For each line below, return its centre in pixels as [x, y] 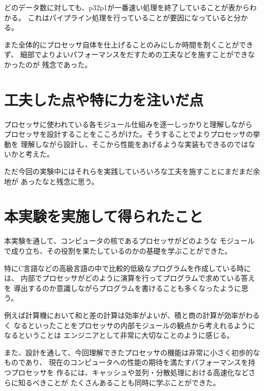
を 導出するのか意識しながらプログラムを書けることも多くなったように [123, 288]
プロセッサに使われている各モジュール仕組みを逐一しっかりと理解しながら [128, 124]
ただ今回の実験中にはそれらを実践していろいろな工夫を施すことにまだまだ [129, 171]
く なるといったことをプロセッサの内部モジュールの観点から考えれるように [130, 325]
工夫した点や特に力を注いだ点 [104, 99]
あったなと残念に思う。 [60, 181]
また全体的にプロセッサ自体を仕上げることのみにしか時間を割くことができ [129, 44]
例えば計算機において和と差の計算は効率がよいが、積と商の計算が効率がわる [132, 315]
